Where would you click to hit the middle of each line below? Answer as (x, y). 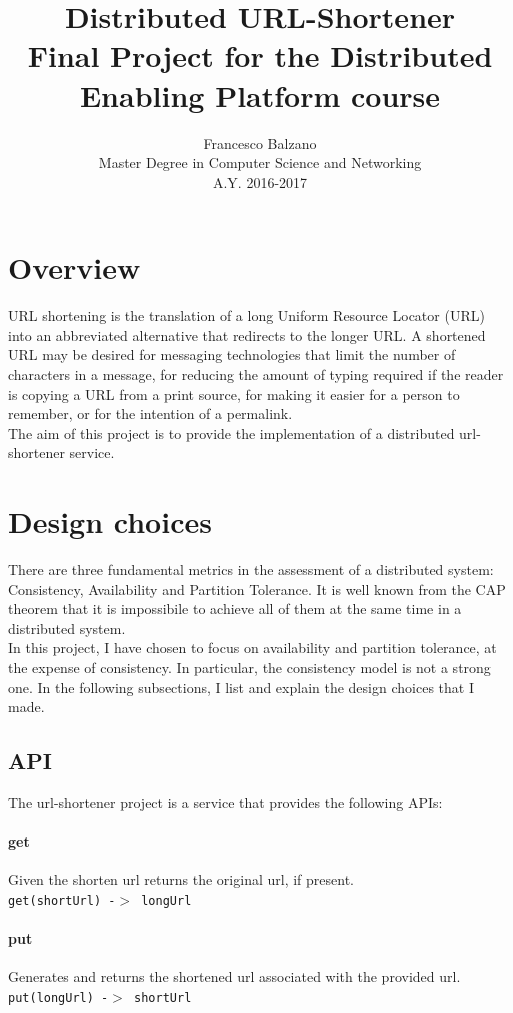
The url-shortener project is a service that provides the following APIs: (225, 802)
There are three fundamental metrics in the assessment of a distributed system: (251, 569)
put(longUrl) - (58, 998)
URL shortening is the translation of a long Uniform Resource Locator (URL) (246, 315)
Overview (74, 267)
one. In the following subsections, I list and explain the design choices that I (241, 686)
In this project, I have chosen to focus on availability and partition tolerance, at (252, 647)
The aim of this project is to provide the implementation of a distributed (231, 432)
